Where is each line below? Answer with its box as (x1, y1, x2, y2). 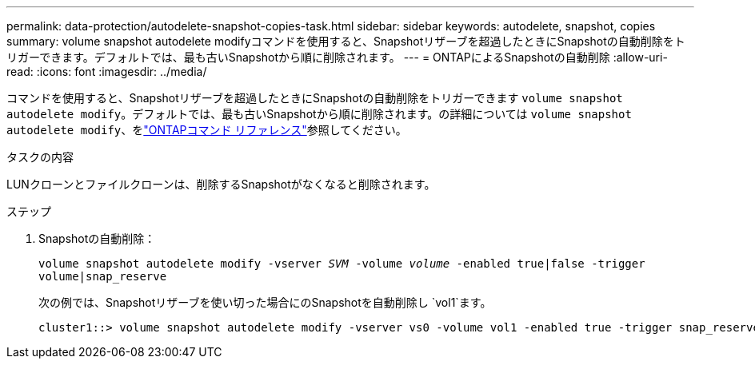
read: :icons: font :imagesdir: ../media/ (6, 65, 207, 78)
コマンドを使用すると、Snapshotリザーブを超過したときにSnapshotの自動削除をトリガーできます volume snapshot (6, 91, 623, 105)
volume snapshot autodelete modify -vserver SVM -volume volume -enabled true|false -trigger (38, 257, 645, 270)
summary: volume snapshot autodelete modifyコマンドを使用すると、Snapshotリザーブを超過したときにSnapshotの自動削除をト (6, 34, 685, 48)
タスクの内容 (6, 150, 74, 164)
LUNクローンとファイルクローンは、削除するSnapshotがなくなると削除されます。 (6, 177, 436, 191)
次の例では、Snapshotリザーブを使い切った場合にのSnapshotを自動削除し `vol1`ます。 (38, 296, 492, 309)
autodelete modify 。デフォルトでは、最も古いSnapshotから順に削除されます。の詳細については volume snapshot (6, 107, 632, 121)
